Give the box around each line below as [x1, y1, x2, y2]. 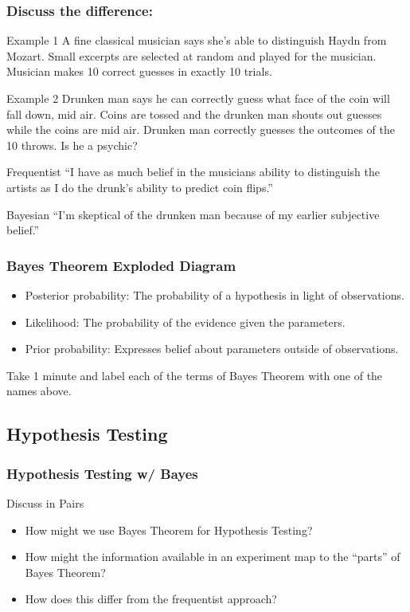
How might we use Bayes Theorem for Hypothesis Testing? [25, 521, 313, 538]
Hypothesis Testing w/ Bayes [6, 463, 198, 483]
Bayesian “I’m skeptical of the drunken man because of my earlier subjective [6, 206, 380, 222]
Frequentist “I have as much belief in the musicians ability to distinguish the [6, 163, 380, 180]
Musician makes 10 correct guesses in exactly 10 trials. [6, 63, 272, 80]
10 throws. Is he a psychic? [6, 136, 138, 153]
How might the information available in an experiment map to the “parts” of [25, 548, 400, 565]
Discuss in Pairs [6, 494, 84, 511]
